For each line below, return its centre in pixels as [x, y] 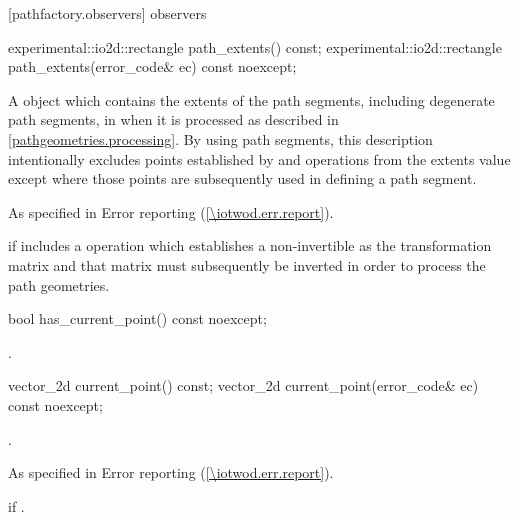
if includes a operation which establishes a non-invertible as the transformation [250, 245]
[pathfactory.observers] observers [107, 13]
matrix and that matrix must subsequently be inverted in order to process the [247, 264]
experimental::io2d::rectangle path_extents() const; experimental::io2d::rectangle [255, 46]
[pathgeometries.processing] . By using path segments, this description [220, 138]
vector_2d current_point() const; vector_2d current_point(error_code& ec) [243, 385]
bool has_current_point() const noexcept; [137, 318]
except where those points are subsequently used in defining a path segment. [242, 178]
